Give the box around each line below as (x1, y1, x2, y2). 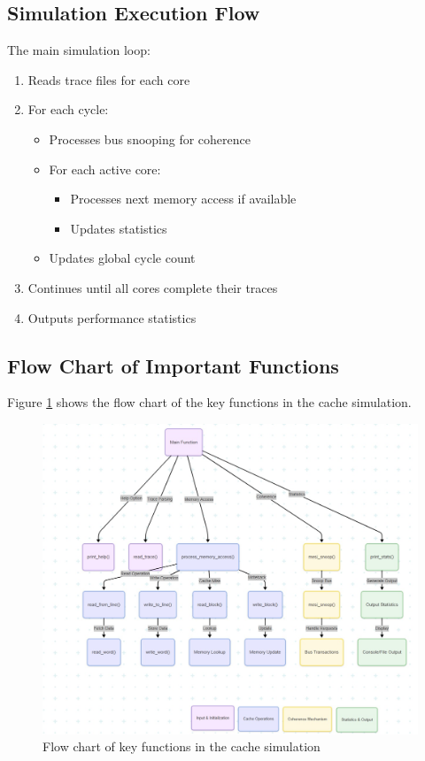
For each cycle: (27, 100, 109, 119)
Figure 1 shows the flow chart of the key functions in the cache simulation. (7, 393, 412, 411)
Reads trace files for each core (27, 70, 190, 88)
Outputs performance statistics (27, 308, 197, 327)
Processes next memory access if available (70, 189, 297, 208)
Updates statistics (70, 219, 167, 237)
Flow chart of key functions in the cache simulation (42, 737, 321, 756)
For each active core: (49, 159, 161, 178)
